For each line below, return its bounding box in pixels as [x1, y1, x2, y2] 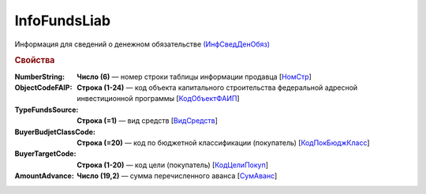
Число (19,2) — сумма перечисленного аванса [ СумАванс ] [77, 171, 278, 181]
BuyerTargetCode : [14, 149, 77, 159]
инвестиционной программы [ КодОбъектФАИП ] [77, 94, 240, 103]
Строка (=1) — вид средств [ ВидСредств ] [77, 116, 219, 125]
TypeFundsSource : [14, 105, 79, 114]
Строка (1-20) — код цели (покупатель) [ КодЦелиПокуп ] [77, 160, 268, 170]
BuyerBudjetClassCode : [14, 127, 96, 136]
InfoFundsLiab [14, 12, 111, 29]
